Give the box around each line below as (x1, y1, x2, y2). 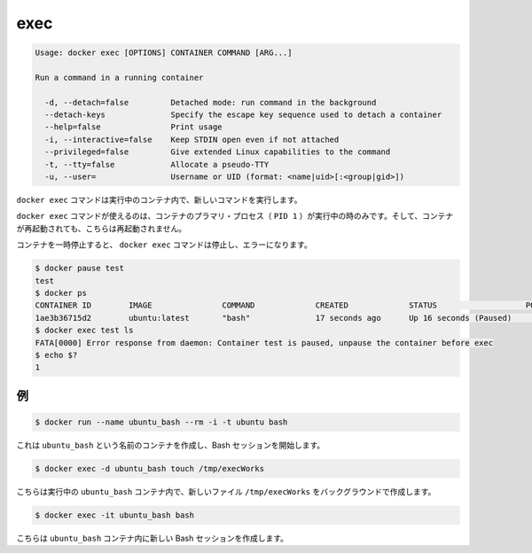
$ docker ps (35, 288, 88, 298)
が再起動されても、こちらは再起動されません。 (16, 222, 187, 234)
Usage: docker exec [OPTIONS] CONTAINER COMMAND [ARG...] (35, 48, 293, 58)
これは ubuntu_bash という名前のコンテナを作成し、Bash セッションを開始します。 (16, 440, 325, 450)
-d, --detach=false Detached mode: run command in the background (44, 97, 377, 107)
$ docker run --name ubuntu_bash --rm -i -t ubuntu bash (35, 417, 288, 427)
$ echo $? (35, 350, 78, 360)
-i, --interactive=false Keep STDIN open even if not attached (44, 134, 340, 144)
